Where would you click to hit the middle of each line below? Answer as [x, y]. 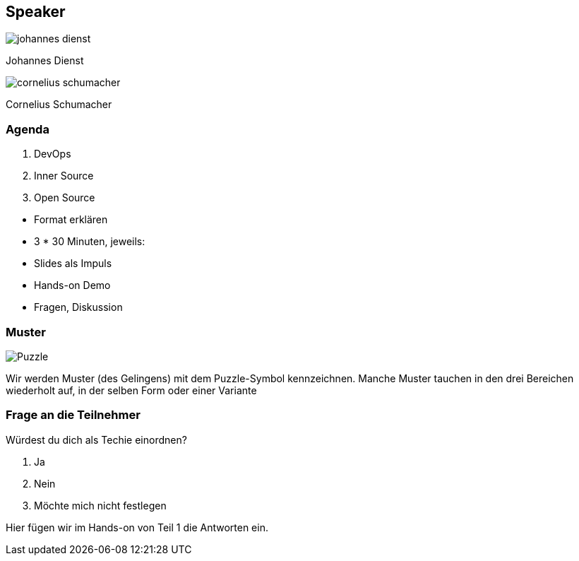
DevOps [53, 154]
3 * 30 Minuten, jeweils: [90, 242]
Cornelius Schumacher [59, 105]
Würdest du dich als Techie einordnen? [96, 439]
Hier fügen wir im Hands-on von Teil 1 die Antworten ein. [137, 527]
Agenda [28, 129]
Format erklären [71, 220]
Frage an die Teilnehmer [73, 415]
